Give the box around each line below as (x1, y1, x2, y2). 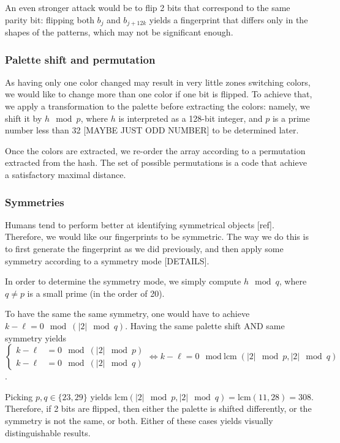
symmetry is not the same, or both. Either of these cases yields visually (5, 414, 273, 426)
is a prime (272, 111, 310, 124)
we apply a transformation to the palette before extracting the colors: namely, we (5, 100, 310, 113)
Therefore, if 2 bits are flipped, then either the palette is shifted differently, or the (5, 402, 312, 415)
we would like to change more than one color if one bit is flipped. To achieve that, (5, 87, 312, 100)
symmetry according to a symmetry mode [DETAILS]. (5, 254, 210, 267)
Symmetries (5, 194, 64, 209)
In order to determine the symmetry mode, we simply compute (5, 275, 241, 288)
